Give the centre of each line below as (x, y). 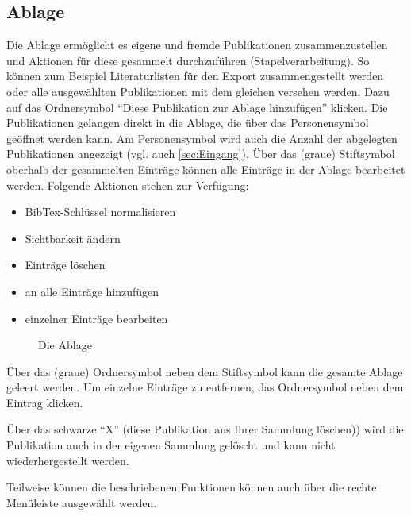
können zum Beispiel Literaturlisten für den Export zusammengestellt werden (195, 76)
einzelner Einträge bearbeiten (96, 318)
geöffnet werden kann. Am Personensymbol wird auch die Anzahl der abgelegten (202, 138)
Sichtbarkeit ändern (73, 238)
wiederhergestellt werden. (68, 460)
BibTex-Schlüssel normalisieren (100, 212)
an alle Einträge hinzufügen (92, 291)
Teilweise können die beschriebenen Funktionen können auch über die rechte (192, 487)
